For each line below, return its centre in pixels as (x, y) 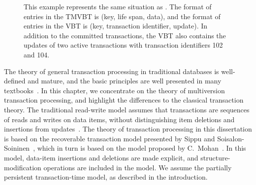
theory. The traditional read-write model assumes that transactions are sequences (127, 109)
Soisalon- (231, 138)
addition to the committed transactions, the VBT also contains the (125, 35)
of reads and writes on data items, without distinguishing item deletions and (119, 119)
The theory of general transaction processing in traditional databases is (112, 71)
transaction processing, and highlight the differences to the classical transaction (124, 100)
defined (15, 81)
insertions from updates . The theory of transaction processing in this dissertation (128, 129)
